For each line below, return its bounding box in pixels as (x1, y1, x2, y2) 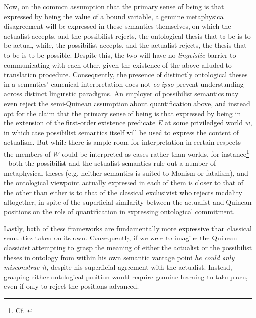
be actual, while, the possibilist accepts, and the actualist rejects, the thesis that (4, 40, 247, 50)
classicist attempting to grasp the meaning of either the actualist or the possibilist (4, 242, 252, 252)
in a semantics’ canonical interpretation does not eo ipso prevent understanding (4, 79, 244, 89)
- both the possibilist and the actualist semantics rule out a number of (4, 158, 216, 168)
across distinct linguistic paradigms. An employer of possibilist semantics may (4, 88, 239, 99)
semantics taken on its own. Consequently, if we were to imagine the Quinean (4, 233, 237, 243)
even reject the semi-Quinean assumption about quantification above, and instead (4, 98, 250, 108)
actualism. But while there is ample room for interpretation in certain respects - (4, 137, 246, 147)
